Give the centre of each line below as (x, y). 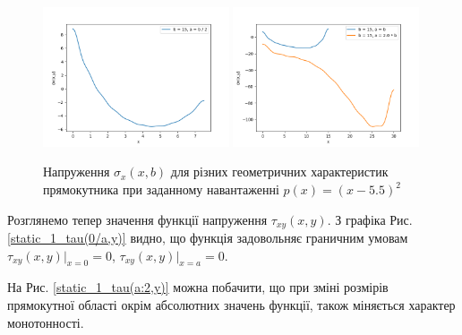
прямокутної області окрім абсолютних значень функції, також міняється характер (231, 305)
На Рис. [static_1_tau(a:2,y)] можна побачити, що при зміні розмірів (198, 287)
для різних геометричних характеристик (279, 172)
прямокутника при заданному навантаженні (161, 189)
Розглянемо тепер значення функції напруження (137, 219)
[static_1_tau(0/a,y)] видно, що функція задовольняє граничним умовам (208, 238)
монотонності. (46, 322)
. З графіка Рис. (370, 219)
